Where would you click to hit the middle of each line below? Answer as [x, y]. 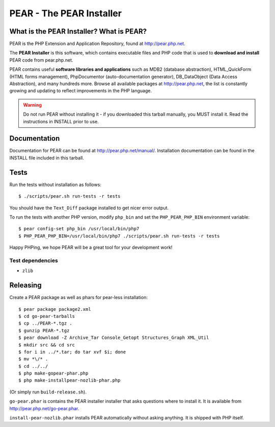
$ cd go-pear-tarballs [47, 316]
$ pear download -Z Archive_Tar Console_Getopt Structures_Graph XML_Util [114, 338]
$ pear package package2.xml [55, 309]
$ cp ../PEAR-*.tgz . [45, 323]
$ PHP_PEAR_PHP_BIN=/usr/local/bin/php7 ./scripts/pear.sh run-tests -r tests [119, 236]
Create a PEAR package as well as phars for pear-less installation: [78, 298]
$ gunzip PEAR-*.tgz [44, 330]
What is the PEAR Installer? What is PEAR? [78, 31]
